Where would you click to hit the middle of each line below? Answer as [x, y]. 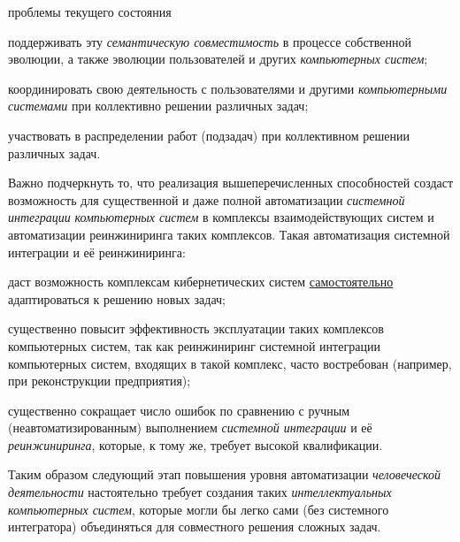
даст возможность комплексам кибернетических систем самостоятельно [201, 282]
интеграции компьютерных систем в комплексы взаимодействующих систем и [221, 217]
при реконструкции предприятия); [100, 381]
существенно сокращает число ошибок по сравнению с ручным [179, 410]
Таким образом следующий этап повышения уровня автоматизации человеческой [224, 474]
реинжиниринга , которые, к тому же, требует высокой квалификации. [195, 444]
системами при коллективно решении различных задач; [158, 106]
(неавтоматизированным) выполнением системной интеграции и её [190, 427]
